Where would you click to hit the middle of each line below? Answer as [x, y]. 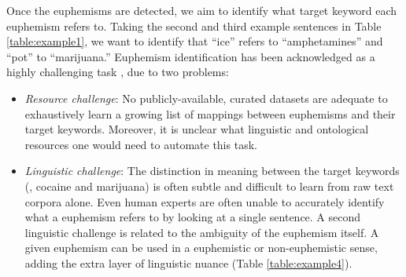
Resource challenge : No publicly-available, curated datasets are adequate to [206, 98]
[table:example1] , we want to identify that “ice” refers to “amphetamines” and [195, 41]
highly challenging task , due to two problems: [118, 72]
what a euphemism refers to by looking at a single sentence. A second [193, 217]
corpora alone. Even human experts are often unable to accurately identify [205, 201]
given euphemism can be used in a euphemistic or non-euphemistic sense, [201, 248]
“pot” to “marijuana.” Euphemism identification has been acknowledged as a [191, 56]
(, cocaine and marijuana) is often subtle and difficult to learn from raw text [209, 186]
